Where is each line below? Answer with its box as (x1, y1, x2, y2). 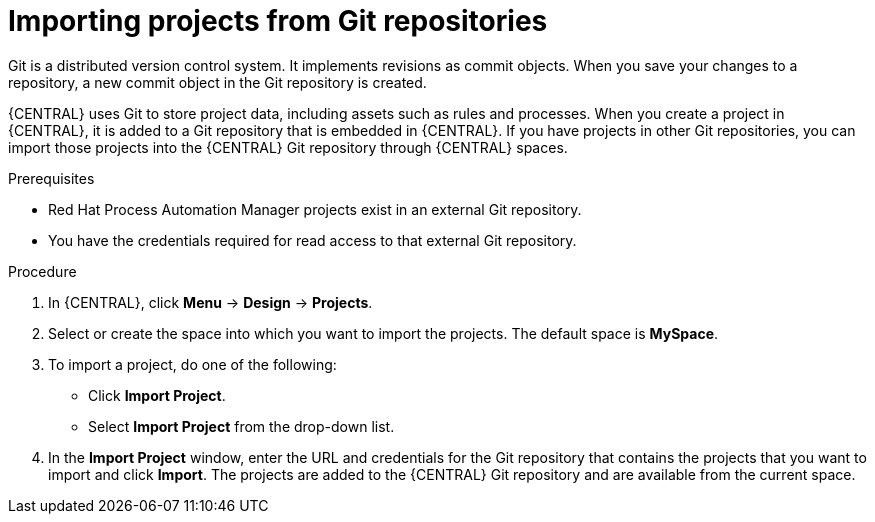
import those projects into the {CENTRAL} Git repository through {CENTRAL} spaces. (8, 138, 568, 156)
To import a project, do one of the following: (48, 355, 337, 373)
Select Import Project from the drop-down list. (88, 417, 395, 435)
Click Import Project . (88, 386, 226, 404)
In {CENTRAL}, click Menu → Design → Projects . (48, 293, 373, 311)
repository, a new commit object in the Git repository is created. (8, 73, 427, 91)
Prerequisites (8, 169, 95, 187)
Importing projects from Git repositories (8, 4, 548, 38)
